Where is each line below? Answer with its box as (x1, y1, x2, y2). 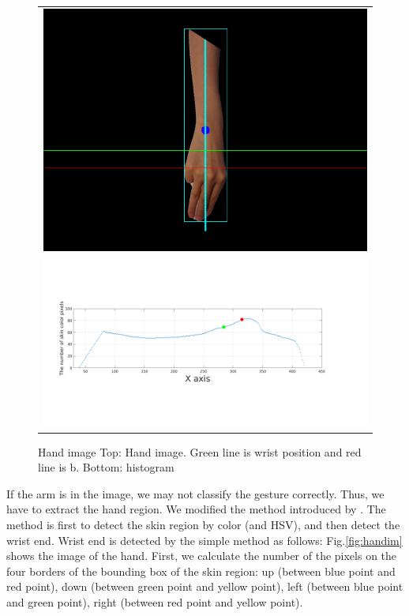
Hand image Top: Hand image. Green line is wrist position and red (38, 443, 362, 460)
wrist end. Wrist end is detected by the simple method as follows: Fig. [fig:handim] (6, 531, 403, 548)
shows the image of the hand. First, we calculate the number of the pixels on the (6, 547, 397, 564)
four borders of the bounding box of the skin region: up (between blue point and (6, 562, 396, 579)
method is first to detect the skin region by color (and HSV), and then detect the (6, 516, 400, 532)
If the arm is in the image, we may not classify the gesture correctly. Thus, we (6, 485, 385, 501)
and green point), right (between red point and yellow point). (6, 593, 303, 610)
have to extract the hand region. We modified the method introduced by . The (6, 501, 386, 517)
